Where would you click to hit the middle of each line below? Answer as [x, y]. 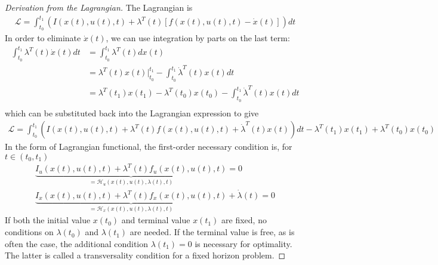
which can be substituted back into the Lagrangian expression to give [132, 113]
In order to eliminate [43, 38]
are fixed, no [244, 220]
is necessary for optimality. [243, 243]
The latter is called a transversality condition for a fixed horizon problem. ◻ [145, 255]
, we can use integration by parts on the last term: [198, 38]
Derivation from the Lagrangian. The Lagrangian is [99, 7]
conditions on [29, 232]
